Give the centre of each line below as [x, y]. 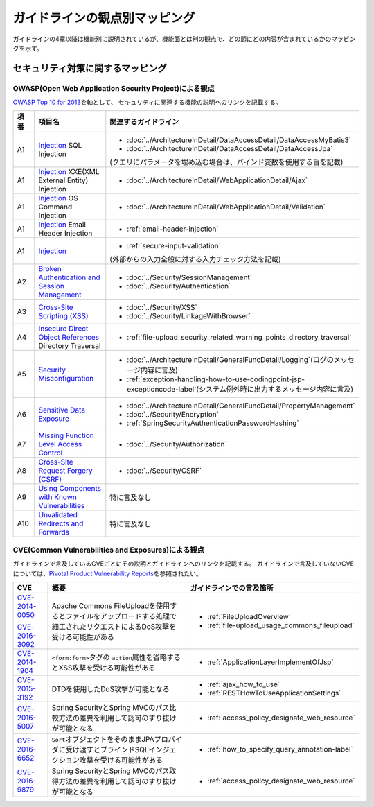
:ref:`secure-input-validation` [174, 246]
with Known [58, 497]
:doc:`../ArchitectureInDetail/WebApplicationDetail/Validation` [226, 207]
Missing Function [66, 435]
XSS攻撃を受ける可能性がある [107, 668]
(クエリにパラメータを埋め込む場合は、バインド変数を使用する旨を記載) [226, 162]
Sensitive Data [62, 410]
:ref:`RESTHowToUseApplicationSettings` [274, 693]
